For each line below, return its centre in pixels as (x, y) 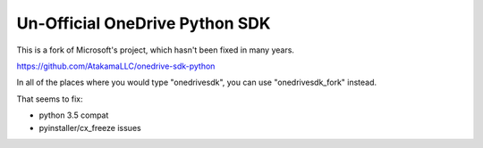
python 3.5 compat (74, 115)
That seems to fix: (50, 99)
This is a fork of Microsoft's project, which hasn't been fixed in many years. (156, 50)
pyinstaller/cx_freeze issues (90, 127)
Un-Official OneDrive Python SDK (144, 23)
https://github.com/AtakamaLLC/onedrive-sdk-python (116, 66)
